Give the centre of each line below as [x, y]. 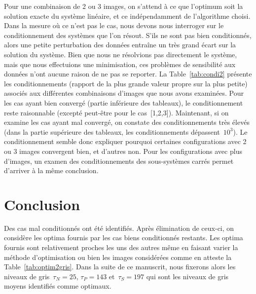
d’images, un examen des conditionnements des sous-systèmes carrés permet [119, 161]
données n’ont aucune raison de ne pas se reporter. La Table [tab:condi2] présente [128, 74]
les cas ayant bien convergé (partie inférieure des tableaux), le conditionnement [124, 102]
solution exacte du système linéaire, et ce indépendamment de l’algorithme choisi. [127, 16]
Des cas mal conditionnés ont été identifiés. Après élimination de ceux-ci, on [119, 228]
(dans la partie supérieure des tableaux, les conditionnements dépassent [112, 131]
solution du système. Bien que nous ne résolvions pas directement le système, [121, 54]
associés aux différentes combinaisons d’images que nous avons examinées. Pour [124, 93]
